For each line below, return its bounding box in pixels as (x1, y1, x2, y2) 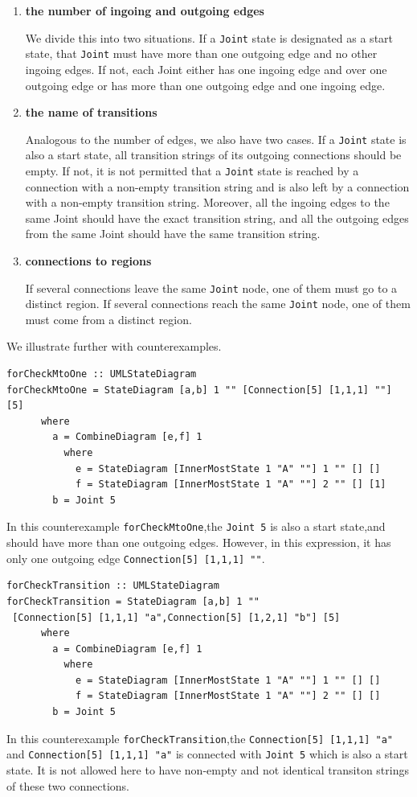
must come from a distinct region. (25, 310, 192, 327)
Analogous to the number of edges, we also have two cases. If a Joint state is (25, 130, 407, 147)
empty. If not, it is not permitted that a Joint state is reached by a (25, 162, 359, 179)
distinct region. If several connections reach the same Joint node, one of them (25, 295, 411, 312)
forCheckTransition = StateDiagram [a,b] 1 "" (6, 595, 260, 607)
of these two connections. (6, 777, 129, 794)
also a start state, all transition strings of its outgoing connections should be (25, 146, 402, 163)
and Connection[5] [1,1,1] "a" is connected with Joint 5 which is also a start (6, 746, 408, 762)
